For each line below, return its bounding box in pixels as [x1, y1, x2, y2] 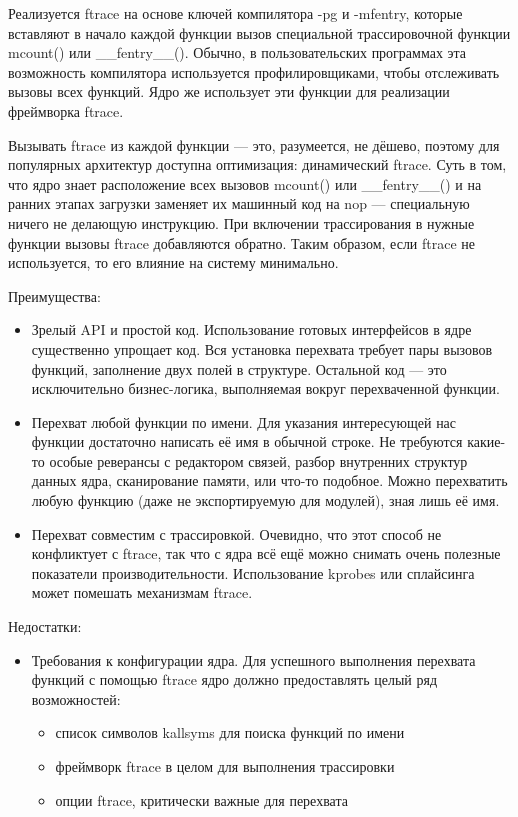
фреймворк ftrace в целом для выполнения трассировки [55, 756, 395, 776]
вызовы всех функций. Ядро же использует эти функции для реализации [8, 81, 450, 102]
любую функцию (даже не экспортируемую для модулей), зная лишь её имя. [31, 490, 500, 511]
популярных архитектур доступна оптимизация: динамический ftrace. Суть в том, [8, 154, 507, 175]
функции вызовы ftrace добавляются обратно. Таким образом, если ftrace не [8, 232, 476, 253]
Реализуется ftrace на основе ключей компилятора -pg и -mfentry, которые [8, 3, 463, 23]
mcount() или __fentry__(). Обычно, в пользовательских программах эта [8, 42, 467, 63]
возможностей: [31, 688, 121, 709]
